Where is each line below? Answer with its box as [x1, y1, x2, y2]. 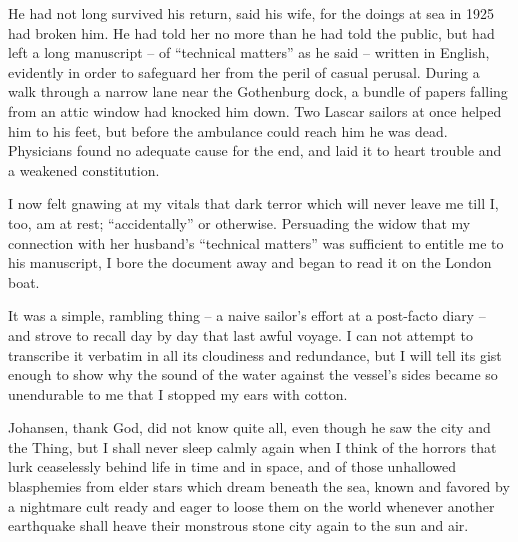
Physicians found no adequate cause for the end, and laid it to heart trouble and [8, 140, 502, 161]
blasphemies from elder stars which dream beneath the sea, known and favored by [8, 476, 510, 497]
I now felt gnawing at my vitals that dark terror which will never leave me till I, [8, 193, 499, 214]
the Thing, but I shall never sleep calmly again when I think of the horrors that [8, 436, 497, 457]
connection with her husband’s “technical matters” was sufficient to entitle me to [8, 232, 504, 253]
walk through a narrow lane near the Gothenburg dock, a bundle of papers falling [8, 81, 508, 102]
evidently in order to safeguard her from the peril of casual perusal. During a [8, 61, 480, 82]
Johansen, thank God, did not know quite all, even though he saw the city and [8, 417, 491, 438]
